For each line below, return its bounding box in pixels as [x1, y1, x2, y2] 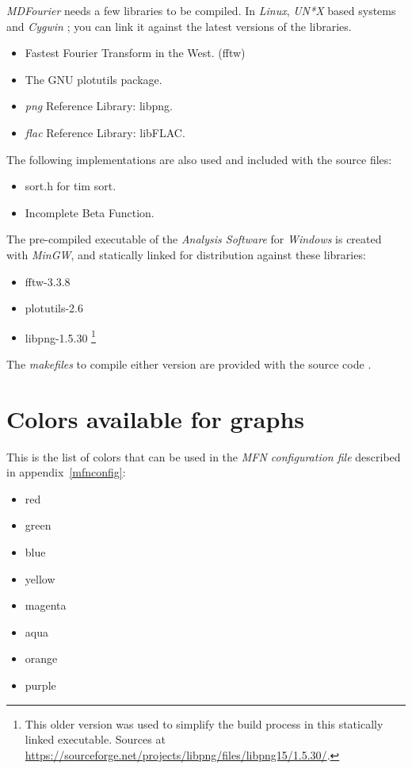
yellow [25, 570, 55, 587]
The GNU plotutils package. [25, 71, 162, 87]
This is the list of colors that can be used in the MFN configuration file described [6, 448, 401, 465]
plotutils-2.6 [25, 300, 84, 316]
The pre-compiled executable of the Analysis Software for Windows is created [6, 231, 382, 247]
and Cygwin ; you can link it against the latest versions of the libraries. [6, 17, 352, 34]
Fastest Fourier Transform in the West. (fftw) [25, 44, 246, 61]
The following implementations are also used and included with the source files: [6, 151, 392, 167]
